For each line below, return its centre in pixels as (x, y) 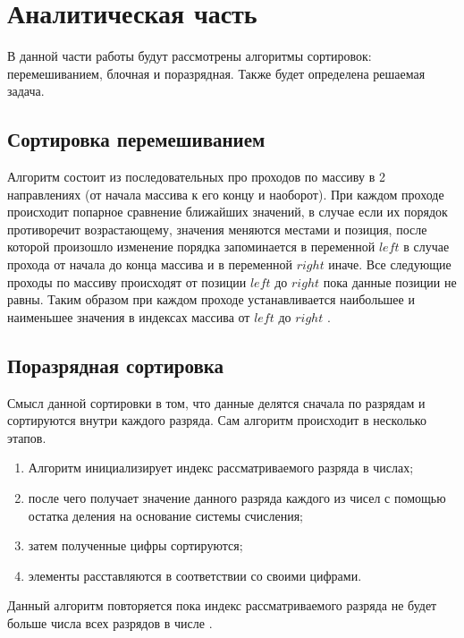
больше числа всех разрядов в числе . (110, 623)
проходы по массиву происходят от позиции (127, 281)
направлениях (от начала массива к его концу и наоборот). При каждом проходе (226, 194)
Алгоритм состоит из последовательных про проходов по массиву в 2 (196, 177)
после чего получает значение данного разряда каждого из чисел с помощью (237, 498)
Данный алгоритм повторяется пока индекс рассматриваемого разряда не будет (222, 605)
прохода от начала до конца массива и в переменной (150, 264)
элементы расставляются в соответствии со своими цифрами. (195, 575)
